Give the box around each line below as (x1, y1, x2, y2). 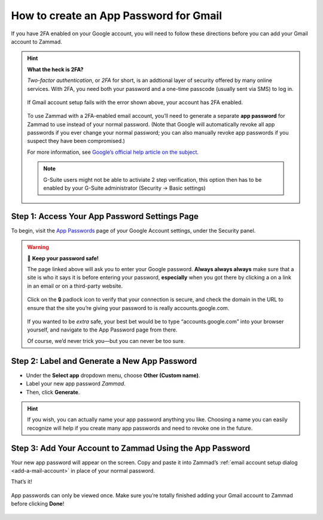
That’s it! (11, 478, 32, 485)
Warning (27, 244, 49, 251)
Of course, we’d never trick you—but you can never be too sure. (27, 337, 185, 344)
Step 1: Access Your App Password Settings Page (11, 211, 199, 221)
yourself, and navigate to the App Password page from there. (27, 326, 178, 333)
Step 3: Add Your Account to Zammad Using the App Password (11, 443, 251, 453)
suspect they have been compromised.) (27, 138, 126, 145)
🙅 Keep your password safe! (27, 254, 99, 261)
